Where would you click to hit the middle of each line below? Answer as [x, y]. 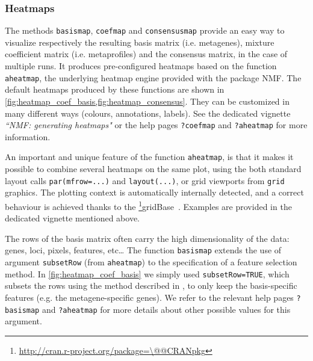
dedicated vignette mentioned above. [72, 218]
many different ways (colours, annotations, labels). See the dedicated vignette [148, 113]
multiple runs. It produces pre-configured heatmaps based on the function [141, 66]
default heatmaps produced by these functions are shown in [115, 89]
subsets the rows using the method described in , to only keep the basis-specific [151, 285]
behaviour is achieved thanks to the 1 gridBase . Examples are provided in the [148, 205]
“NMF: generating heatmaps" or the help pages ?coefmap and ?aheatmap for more [156, 125]
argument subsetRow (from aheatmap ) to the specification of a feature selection [151, 261]
